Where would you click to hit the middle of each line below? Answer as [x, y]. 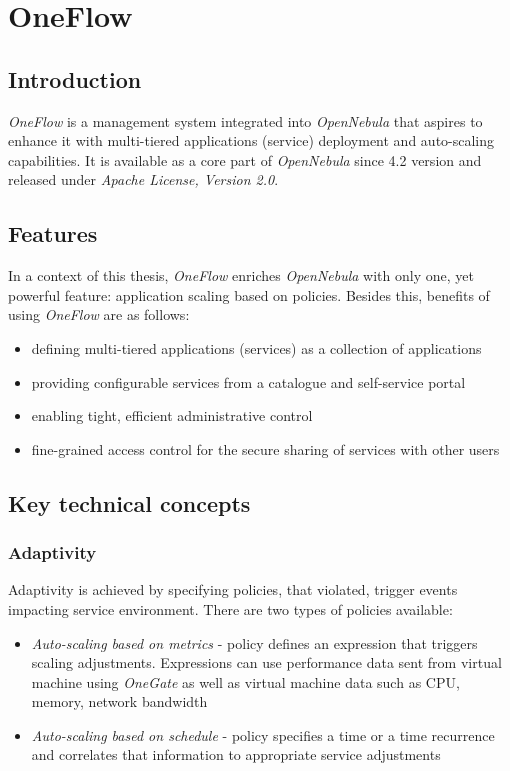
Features [53, 233]
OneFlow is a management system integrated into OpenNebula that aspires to [245, 120]
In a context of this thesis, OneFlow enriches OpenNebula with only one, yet [241, 275]
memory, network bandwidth [119, 701]
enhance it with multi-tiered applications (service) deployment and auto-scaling [251, 140]
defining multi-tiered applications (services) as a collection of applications [256, 347]
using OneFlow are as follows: [99, 314]
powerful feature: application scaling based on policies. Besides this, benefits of [249, 294]
